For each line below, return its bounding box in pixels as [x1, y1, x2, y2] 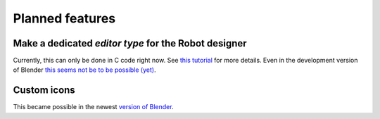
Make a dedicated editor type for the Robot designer [13, 37, 247, 49]
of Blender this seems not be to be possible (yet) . [13, 65, 156, 74]
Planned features [13, 11, 116, 26]
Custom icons [13, 84, 75, 96]
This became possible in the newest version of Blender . [13, 103, 174, 111]
